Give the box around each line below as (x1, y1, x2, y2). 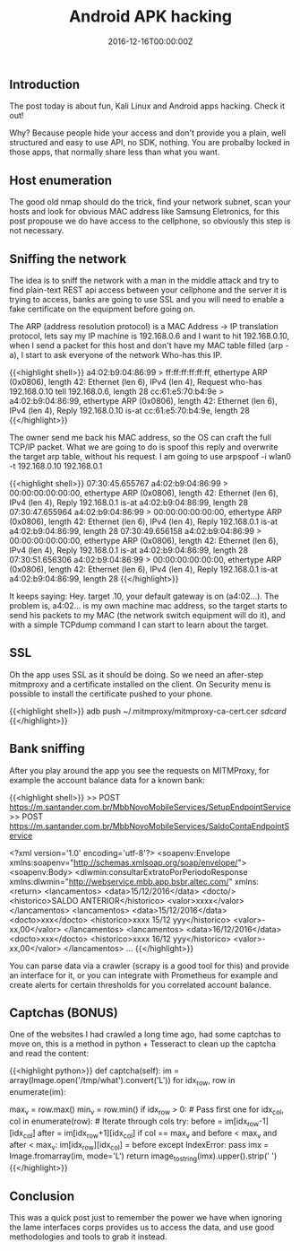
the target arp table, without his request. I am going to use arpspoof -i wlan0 (9, 451, 292, 461)
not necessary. (9, 225, 64, 236)
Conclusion (9, 1188, 75, 1203)
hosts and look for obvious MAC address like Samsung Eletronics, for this (9, 206, 280, 217)
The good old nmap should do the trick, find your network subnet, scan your (9, 197, 291, 207)
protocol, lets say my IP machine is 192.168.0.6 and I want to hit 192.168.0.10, (9, 330, 290, 341)
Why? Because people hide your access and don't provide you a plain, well (9, 127, 287, 138)
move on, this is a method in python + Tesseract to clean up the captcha (9, 1038, 276, 1049)
